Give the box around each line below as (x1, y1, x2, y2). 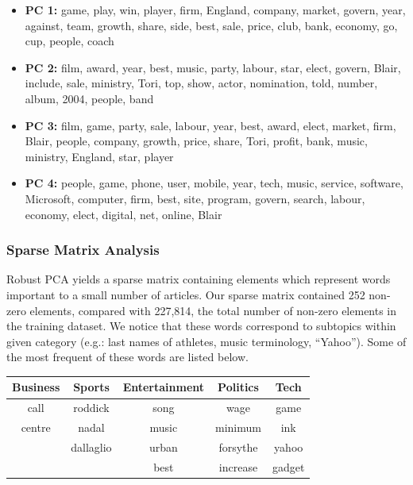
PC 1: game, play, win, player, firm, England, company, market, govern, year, (25, 2, 406, 17)
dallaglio (71, 438, 112, 455)
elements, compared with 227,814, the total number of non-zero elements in (29, 302, 397, 318)
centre (21, 419, 51, 436)
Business (12, 379, 60, 395)
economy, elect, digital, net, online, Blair (25, 206, 222, 222)
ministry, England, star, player (25, 148, 174, 164)
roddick (73, 399, 110, 416)
